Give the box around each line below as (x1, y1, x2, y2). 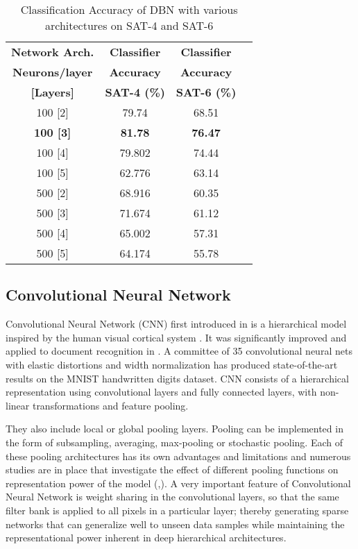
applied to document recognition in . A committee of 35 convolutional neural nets (6, 344, 352, 358)
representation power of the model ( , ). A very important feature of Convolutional (6, 475, 351, 490)
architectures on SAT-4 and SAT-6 (44, 17, 214, 33)
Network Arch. (11, 44, 94, 60)
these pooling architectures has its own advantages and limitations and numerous (6, 448, 351, 463)
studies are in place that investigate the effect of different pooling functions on (6, 462, 339, 477)
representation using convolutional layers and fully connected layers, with (6, 385, 317, 399)
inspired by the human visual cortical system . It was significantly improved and (6, 330, 347, 344)
